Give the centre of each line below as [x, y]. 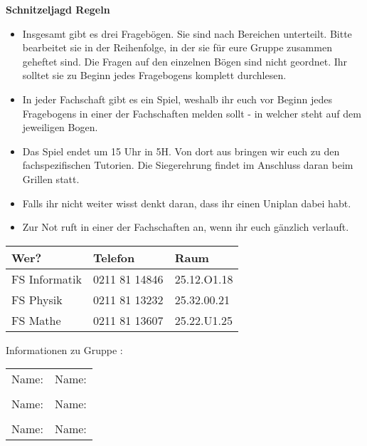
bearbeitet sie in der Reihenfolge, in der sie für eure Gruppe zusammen [177, 47]
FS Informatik [47, 279]
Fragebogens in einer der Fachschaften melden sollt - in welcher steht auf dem [192, 113]
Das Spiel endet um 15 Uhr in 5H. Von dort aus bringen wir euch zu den [181, 151]
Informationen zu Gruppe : [64, 349]
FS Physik [37, 299]
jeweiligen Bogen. [60, 127]
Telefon [114, 257]
